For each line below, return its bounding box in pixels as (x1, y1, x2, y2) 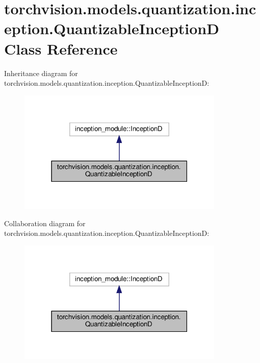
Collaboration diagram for (4, 217, 86, 228)
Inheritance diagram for (4, 67, 78, 78)
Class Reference (4, 38, 118, 59)
